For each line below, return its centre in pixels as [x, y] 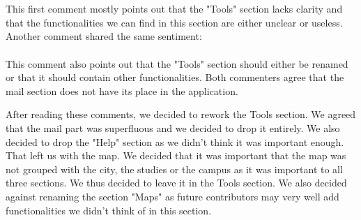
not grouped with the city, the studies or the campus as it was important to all [174, 169]
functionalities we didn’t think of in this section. [109, 210]
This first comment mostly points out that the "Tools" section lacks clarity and [174, 9]
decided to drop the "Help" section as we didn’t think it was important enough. [175, 141]
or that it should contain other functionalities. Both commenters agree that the [175, 77]
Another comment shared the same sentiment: [104, 36]
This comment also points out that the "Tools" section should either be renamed [177, 63]
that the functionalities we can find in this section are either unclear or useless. [174, 22]
